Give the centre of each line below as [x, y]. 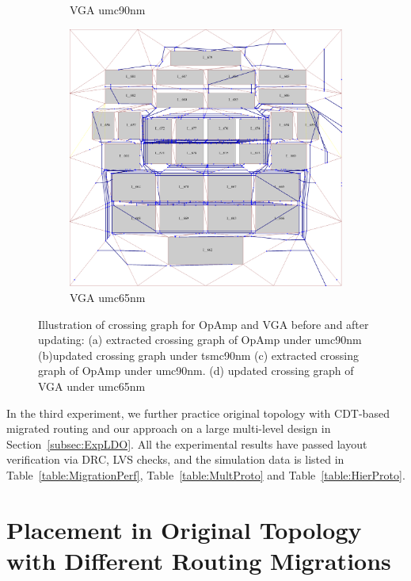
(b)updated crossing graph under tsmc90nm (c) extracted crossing [199, 355]
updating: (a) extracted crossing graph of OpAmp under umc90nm [200, 340]
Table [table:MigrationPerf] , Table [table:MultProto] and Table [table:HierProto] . [206, 474]
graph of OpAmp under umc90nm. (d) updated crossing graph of [196, 371]
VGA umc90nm [108, 10]
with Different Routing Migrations [199, 560]
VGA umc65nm [108, 298]
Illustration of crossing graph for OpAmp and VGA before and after [204, 324]
